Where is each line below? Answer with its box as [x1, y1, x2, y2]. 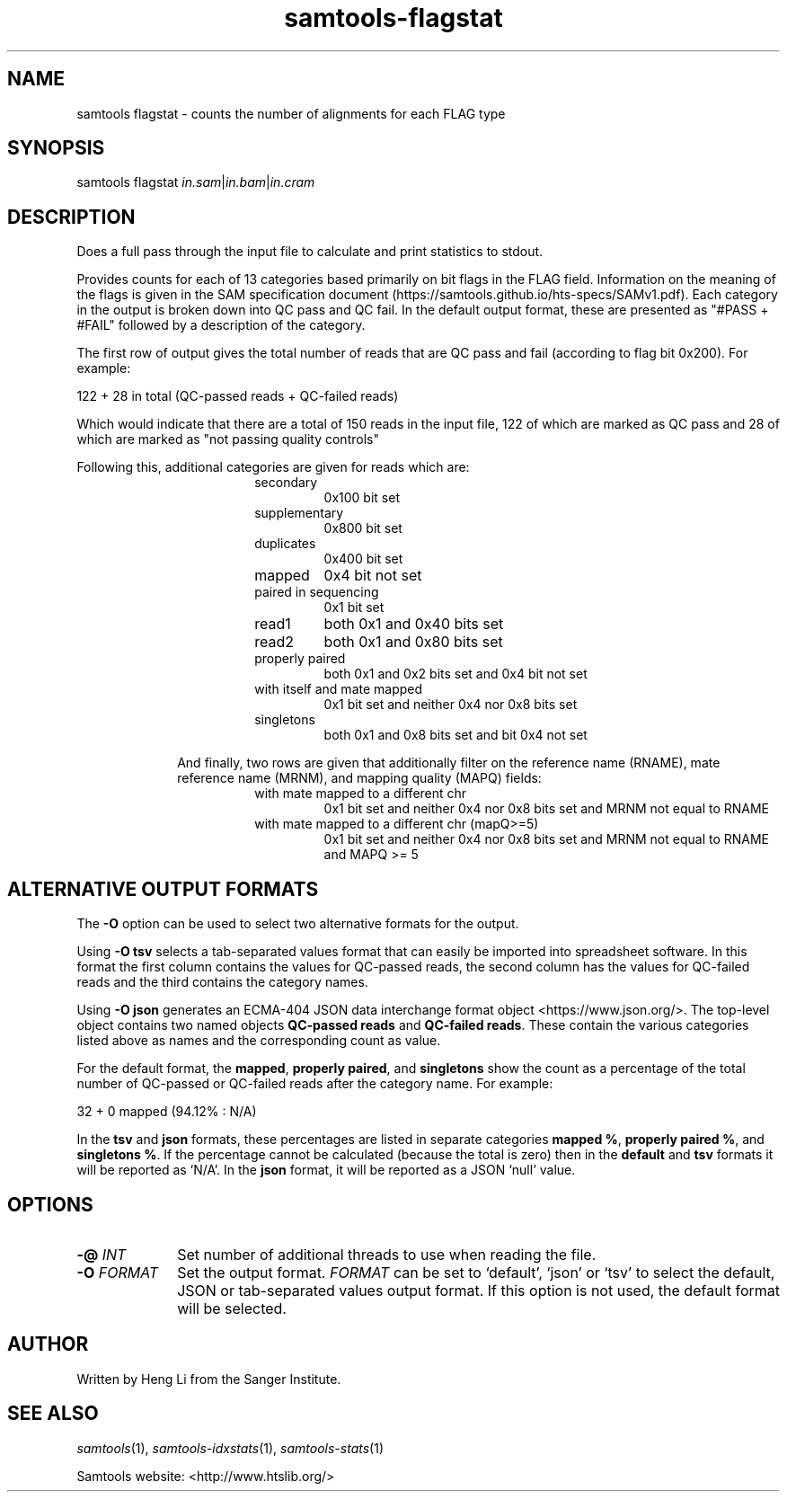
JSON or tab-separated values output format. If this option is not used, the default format [177, 1281, 780, 1299]
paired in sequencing [254, 584, 379, 600]
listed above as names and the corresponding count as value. [76, 1033, 441, 1049]
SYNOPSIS [7, 137, 105, 160]
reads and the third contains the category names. [76, 974, 368, 990]
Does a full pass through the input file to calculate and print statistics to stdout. [76, 244, 544, 260]
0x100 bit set [323, 490, 400, 506]
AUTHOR [7, 1333, 89, 1356]
